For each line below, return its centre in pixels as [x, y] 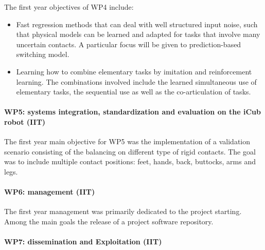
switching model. [43, 54]
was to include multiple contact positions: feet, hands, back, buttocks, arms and [130, 161]
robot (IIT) [25, 121]
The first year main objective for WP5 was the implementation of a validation [127, 141]
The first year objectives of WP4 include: [69, 7]
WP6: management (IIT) [50, 192]
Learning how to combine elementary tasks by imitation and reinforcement [134, 71]
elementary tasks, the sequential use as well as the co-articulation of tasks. [134, 92]
